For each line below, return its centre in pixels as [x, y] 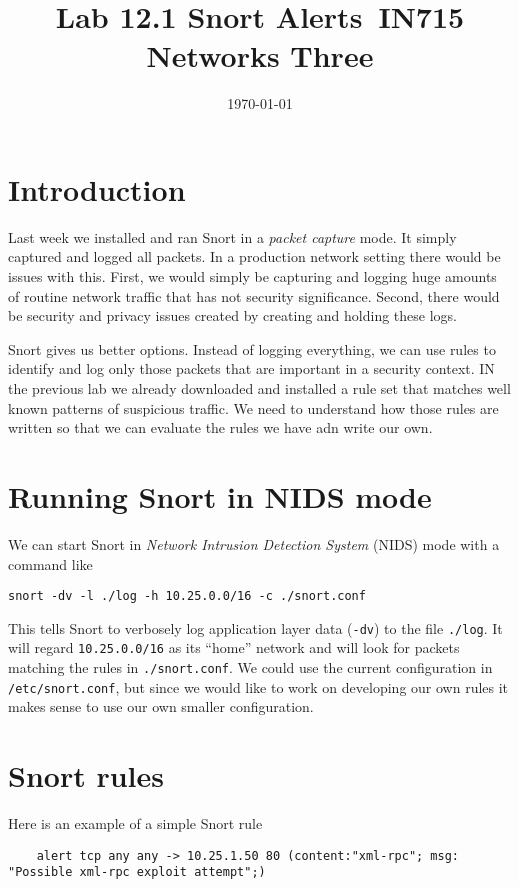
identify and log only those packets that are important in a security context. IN [251, 368]
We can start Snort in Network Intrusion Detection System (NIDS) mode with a [254, 543]
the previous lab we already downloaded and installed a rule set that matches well [259, 388]
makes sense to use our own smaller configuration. [161, 706]
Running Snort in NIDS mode [220, 495]
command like [50, 563]
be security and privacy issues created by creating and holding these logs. [232, 315]
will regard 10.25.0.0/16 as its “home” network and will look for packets [234, 647]
